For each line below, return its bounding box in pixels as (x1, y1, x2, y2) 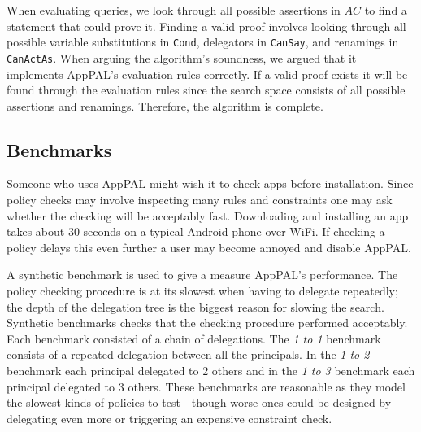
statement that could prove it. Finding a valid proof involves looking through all (7, 17, 406, 34)
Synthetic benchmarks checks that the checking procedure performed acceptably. (7, 314, 408, 331)
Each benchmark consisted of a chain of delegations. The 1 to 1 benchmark (7, 329, 381, 347)
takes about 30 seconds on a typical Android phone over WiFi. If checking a (7, 223, 385, 240)
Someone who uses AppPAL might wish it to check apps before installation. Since (7, 175, 414, 192)
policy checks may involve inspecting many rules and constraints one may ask (7, 191, 393, 208)
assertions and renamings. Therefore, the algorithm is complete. (7, 97, 323, 114)
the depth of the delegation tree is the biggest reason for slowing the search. (7, 298, 384, 315)
